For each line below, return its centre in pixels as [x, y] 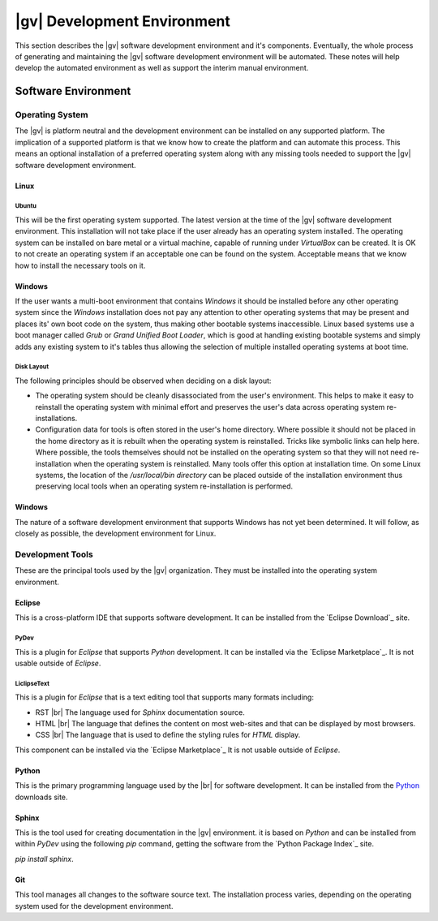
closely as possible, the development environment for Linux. [116, 534]
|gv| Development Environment [122, 21]
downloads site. [41, 797]
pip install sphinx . [44, 859]
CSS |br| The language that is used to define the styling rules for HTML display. [168, 735]
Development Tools [54, 554]
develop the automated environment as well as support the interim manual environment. [162, 68]
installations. [56, 419]
